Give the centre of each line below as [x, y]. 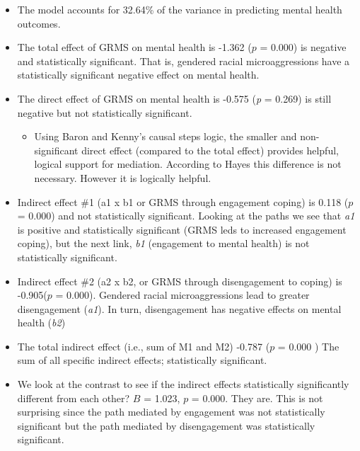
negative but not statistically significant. [105, 112]
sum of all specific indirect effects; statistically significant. [142, 360]
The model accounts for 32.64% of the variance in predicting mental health [180, 9]
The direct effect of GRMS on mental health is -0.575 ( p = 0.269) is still [174, 98]
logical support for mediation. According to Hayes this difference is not [188, 164]
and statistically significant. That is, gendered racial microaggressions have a [184, 61]
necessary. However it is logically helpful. [123, 177]
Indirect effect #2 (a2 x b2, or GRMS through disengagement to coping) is [180, 281]
